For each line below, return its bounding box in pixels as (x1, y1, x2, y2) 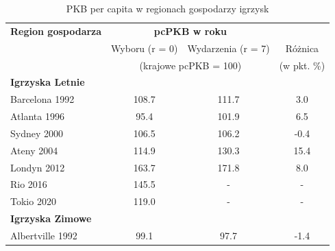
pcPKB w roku (153, 23, 227, 38)
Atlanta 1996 (10, 109, 64, 123)
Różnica (285, 40, 319, 55)
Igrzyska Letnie (10, 75, 85, 89)
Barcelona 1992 (10, 92, 75, 106)
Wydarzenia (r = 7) (187, 40, 270, 55)
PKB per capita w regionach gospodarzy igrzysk (66, 1, 269, 15)
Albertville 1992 (10, 228, 77, 242)
